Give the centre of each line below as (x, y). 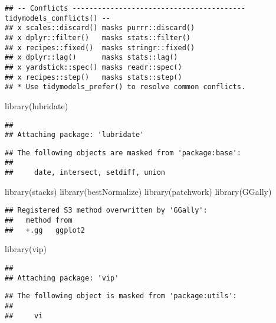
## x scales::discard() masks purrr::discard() (100, 28)
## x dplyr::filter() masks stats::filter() (98, 37)
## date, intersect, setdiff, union (85, 173)
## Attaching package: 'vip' (62, 278)
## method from (39, 221)
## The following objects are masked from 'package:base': (123, 153)
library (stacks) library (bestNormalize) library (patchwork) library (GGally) (138, 191)
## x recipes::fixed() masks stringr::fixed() (100, 48)
